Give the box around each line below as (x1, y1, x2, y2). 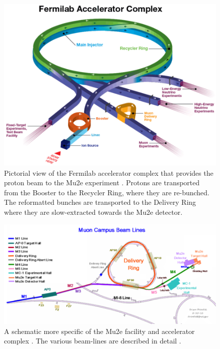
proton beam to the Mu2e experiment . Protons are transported (4, 177, 200, 188)
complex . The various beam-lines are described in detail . (4, 335, 181, 346)
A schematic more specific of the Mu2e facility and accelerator (4, 325, 195, 336)
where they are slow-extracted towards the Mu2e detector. (4, 206, 182, 217)
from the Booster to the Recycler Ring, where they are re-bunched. (4, 187, 209, 197)
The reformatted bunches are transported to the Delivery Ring (4, 197, 196, 207)
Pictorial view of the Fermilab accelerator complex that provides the (4, 167, 213, 178)
